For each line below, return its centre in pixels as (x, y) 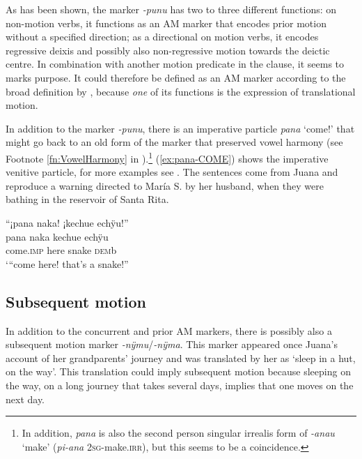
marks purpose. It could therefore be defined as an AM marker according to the (176, 77)
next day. (25, 399)
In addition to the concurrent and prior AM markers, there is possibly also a (169, 330)
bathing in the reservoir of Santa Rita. (87, 199)
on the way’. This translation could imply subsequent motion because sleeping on (178, 371)
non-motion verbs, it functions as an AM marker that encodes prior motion (166, 23)
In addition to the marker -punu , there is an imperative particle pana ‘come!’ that (180, 128)
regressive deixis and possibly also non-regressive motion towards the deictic (168, 50)
